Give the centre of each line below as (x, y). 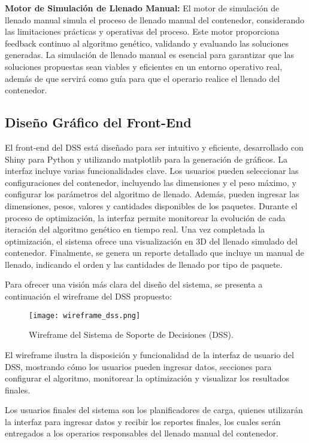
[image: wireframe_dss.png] (85, 315)
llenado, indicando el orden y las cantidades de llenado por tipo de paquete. (144, 264)
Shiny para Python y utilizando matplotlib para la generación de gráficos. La (146, 159)
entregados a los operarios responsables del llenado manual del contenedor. (142, 433)
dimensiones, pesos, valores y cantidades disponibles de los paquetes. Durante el (151, 205)
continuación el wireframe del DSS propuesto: (88, 296)
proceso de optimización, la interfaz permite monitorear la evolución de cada (145, 217)
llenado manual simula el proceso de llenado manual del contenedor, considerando (155, 19)
